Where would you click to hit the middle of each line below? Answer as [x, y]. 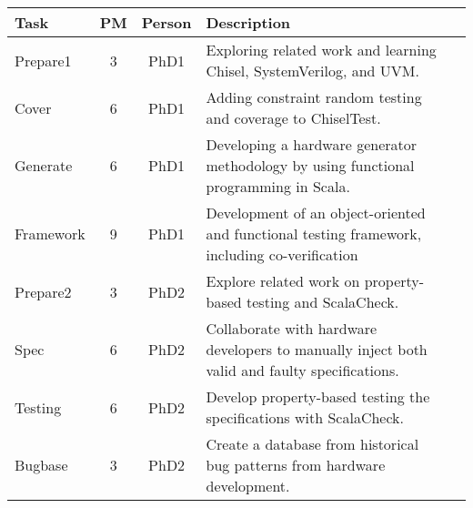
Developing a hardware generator [312, 144]
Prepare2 [43, 291]
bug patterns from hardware [296, 465]
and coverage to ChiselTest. [293, 118]
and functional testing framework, [314, 234]
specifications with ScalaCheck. [305, 417]
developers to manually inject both [317, 349]
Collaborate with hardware [292, 328]
